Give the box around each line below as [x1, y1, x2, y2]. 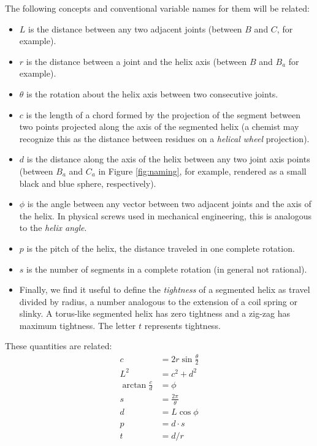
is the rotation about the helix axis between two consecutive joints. [26, 87, 278, 100]
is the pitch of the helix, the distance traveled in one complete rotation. [26, 241, 295, 254]
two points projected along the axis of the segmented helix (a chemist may [19, 120, 299, 133]
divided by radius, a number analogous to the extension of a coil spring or [19, 295, 297, 308]
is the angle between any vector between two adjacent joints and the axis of [27, 197, 311, 210]
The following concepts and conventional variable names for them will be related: [5, 2, 310, 14]
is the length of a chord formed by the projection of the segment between [26, 108, 300, 121]
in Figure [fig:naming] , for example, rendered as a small [98, 164, 307, 177]
